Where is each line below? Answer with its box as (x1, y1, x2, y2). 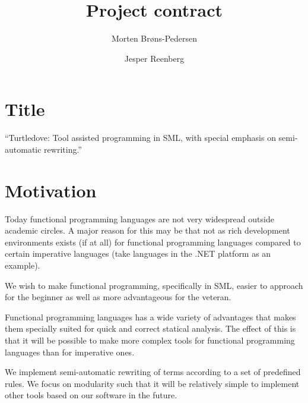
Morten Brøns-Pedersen (111, 32, 198, 45)
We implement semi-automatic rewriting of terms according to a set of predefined (5, 366, 301, 378)
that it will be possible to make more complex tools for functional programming (5, 333, 295, 346)
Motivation (5, 178, 97, 202)
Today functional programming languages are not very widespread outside (5, 212, 274, 225)
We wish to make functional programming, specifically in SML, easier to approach (5, 279, 303, 291)
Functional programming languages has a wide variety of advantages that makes (5, 310, 296, 323)
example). (5, 259, 40, 271)
